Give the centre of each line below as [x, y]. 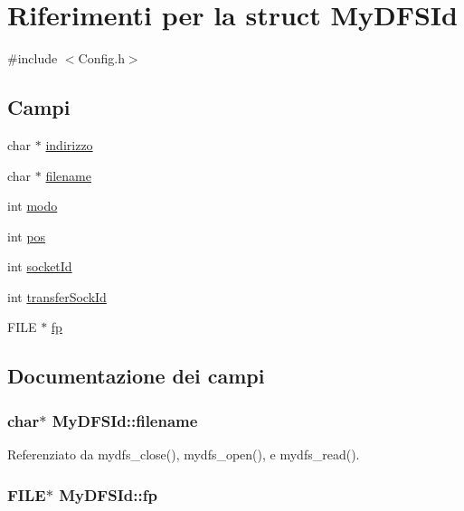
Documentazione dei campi [136, 376]
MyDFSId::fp [108, 494]
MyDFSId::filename [125, 420]
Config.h [101, 58]
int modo [33, 206]
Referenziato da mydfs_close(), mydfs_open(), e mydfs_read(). [184, 454]
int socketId [40, 266]
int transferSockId [57, 296]
